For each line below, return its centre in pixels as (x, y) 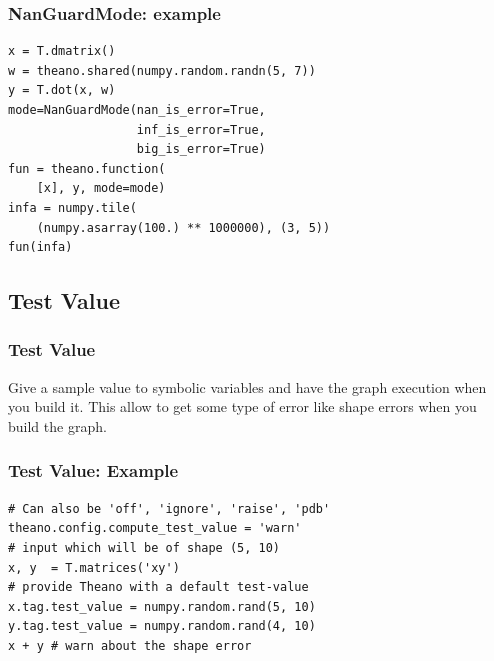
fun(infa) (40, 247)
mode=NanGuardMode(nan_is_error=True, (137, 110)
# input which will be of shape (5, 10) (144, 547)
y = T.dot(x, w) (62, 90)
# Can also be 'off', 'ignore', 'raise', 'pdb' (169, 508)
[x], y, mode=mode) (101, 188)
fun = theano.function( (87, 168)
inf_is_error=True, (201, 129)
